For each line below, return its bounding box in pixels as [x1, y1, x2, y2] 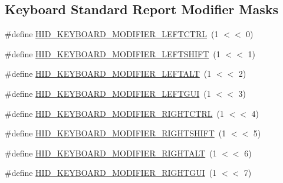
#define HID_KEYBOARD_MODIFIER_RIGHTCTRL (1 [5, 107, 224, 119]
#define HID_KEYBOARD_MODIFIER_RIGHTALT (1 [5, 146, 217, 159]
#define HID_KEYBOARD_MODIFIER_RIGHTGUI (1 [5, 166, 217, 179]
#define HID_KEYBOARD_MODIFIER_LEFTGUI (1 [5, 87, 211, 99]
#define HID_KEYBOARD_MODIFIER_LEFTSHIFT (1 [5, 47, 221, 60]
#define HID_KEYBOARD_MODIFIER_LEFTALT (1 [5, 67, 212, 80]
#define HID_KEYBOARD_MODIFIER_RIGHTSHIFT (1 [5, 127, 226, 139]
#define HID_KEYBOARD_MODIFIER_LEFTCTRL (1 [5, 28, 219, 40]
